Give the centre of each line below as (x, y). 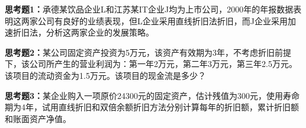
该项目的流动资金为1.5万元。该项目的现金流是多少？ (105, 75)
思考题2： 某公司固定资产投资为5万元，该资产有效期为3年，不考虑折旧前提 (148, 52)
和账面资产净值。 (38, 118)
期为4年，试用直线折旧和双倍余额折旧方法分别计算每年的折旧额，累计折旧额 (152, 107)
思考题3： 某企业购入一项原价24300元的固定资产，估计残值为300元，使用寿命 (152, 95)
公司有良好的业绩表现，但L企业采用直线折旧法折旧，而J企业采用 (162, 20)
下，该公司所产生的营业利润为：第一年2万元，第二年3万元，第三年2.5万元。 (151, 64)
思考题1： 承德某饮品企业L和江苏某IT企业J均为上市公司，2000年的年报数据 (149, 9)
